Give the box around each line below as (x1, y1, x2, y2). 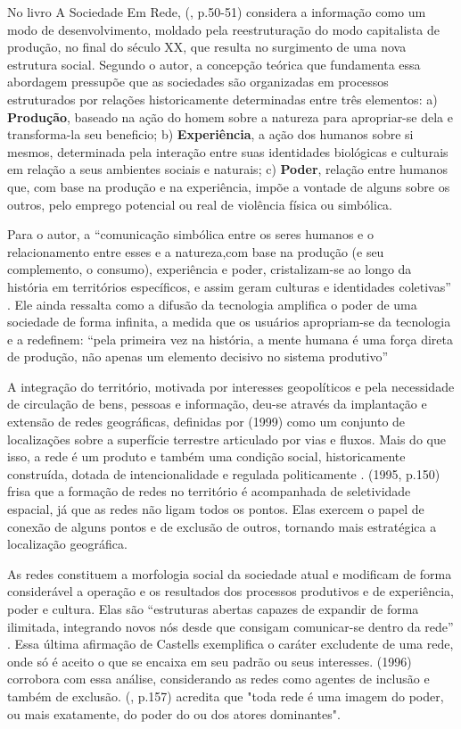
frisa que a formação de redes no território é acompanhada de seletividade (7, 482, 411, 501)
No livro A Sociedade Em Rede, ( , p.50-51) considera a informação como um (7, 3, 426, 21)
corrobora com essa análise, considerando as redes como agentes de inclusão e (7, 669, 430, 688)
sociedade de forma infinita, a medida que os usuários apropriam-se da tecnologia (7, 312, 451, 331)
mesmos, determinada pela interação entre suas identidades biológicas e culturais (7, 142, 449, 161)
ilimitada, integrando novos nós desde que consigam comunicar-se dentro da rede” (7, 617, 454, 635)
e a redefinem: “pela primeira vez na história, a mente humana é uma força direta (7, 329, 453, 348)
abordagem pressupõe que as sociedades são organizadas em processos (7, 72, 389, 91)
